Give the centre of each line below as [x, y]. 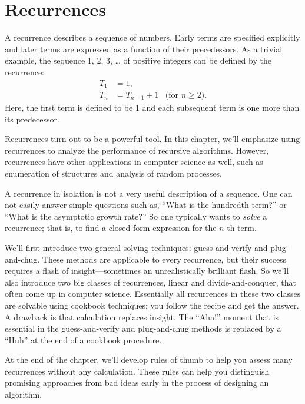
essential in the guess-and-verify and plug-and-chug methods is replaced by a [143, 328]
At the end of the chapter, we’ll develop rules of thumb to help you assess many [149, 360]
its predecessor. [32, 119]
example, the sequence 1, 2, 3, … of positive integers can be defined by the [138, 60]
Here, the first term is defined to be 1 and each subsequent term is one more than [152, 107]
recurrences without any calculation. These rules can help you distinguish [137, 371]
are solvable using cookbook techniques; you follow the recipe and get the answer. [152, 305]
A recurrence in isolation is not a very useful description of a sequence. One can [149, 193]
